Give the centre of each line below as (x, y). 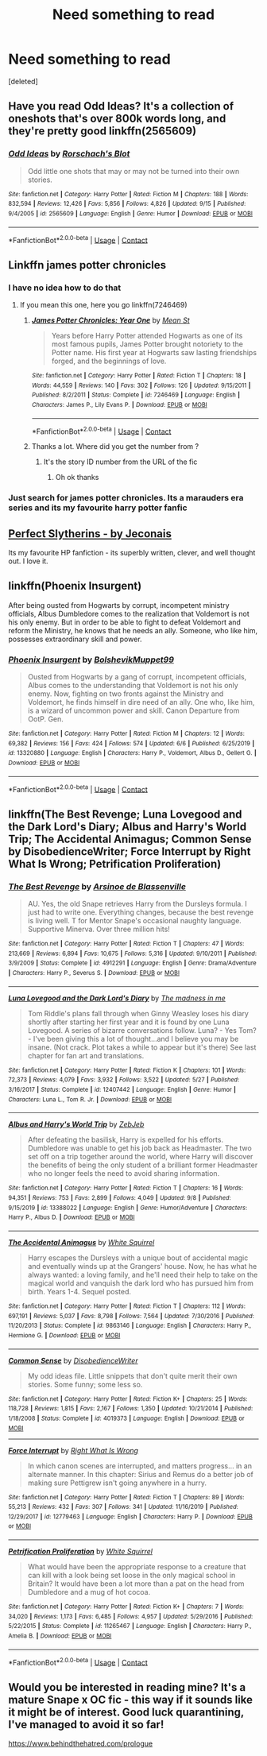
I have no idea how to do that (65, 288)
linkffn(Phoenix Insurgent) (75, 586)
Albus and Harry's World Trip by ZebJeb (76, 1124)
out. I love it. (29, 561)
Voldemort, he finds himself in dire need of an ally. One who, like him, (141, 702)
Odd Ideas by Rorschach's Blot (69, 154)
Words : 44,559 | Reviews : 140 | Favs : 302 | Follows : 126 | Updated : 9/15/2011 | (141, 385)
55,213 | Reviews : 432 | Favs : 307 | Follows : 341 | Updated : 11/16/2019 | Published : (123, 1507)
